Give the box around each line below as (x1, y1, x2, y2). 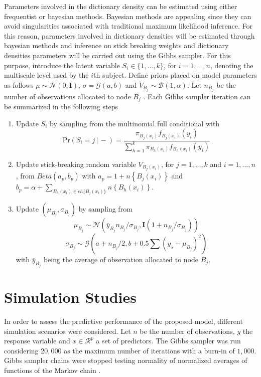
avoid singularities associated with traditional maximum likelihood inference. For (4, 21, 252, 31)
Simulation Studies (4, 287, 137, 307)
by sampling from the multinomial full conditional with (50, 118, 220, 128)
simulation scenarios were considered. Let (4, 325, 131, 336)
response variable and (4, 335, 70, 346)
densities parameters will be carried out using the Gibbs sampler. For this (4, 50, 231, 60)
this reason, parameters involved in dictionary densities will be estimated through (4, 30, 255, 41)
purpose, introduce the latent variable (4, 60, 120, 70)
